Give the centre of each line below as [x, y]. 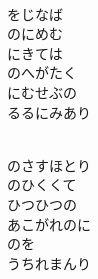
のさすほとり [49, 164]
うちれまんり [49, 262]
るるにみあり [49, 111]
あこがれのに [49, 223]
